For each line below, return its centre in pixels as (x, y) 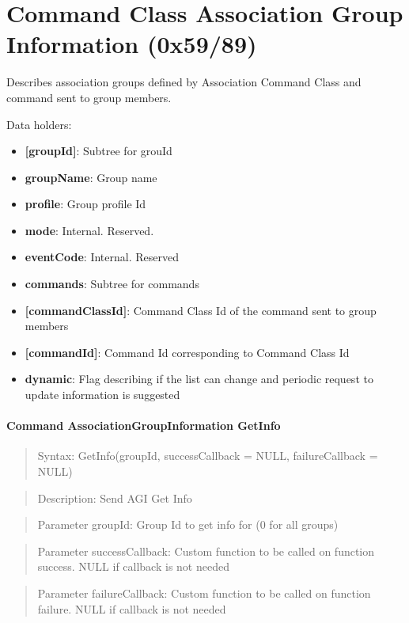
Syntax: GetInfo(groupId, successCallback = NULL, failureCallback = (208, 456)
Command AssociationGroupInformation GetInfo (144, 425)
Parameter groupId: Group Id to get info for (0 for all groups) (188, 524)
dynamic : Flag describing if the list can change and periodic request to (199, 379)
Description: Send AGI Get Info (115, 498)
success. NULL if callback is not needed (133, 566)
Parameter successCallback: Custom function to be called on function (206, 551)
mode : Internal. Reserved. (89, 230)
